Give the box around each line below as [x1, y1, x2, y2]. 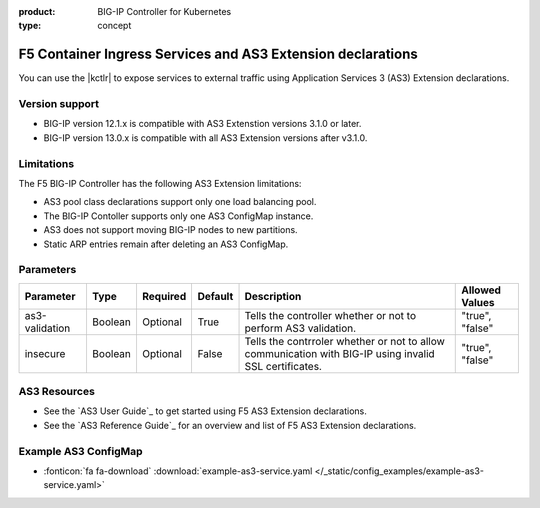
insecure [24, 346, 66, 360]
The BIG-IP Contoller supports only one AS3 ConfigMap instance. [43, 210, 314, 222]
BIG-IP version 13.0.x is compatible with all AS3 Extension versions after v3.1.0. [43, 131, 368, 144]
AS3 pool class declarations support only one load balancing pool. [43, 196, 317, 208]
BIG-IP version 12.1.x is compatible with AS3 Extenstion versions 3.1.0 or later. [43, 118, 362, 130]
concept [97, 20, 132, 32]
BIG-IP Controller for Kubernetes [97, 6, 232, 17]
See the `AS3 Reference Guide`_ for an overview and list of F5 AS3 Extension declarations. [43, 419, 417, 431]
